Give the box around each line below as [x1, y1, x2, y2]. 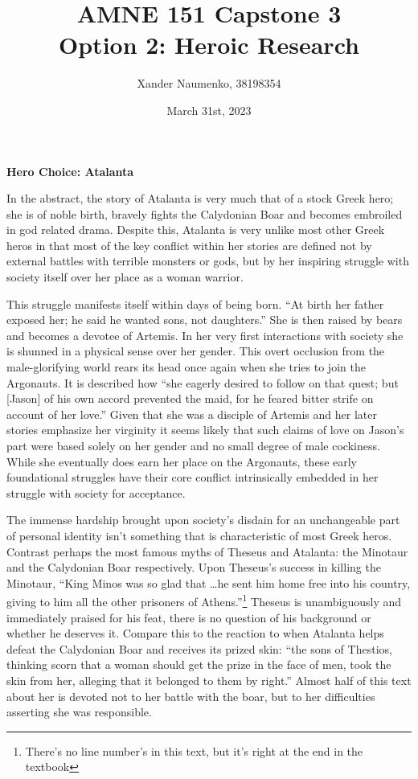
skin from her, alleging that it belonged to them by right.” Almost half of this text [6, 671, 412, 688]
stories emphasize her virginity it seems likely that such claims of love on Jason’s [6, 421, 404, 438]
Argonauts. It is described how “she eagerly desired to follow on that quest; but [6, 374, 399, 391]
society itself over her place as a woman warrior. [6, 269, 244, 285]
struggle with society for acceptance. [6, 484, 186, 501]
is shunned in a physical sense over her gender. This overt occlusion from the [6, 342, 385, 359]
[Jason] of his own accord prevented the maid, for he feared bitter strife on [6, 390, 374, 407]
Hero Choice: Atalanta [6, 162, 134, 179]
